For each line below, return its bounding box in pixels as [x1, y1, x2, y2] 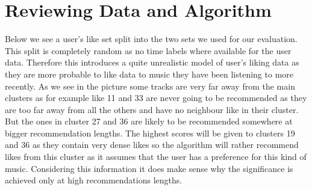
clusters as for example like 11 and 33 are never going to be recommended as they [5, 91, 307, 104]
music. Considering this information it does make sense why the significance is [5, 162, 293, 174]
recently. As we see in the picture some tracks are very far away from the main [5, 79, 295, 92]
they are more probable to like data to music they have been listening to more [5, 67, 293, 80]
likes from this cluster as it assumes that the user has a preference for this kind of [5, 150, 307, 163]
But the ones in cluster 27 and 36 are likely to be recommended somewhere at [5, 115, 293, 127]
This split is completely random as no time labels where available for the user [5, 44, 292, 57]
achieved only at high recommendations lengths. [5, 174, 183, 186]
